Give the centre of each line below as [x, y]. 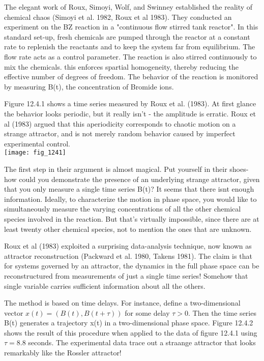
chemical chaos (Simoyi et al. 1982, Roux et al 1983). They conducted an [118, 17]
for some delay [147, 312]
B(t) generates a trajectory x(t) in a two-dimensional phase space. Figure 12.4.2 [129, 323]
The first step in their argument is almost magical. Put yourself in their [116, 169]
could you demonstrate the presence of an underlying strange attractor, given [139, 179]
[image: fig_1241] [35, 153]
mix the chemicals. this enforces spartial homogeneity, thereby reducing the [121, 66]
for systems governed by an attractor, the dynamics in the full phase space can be [132, 266]
